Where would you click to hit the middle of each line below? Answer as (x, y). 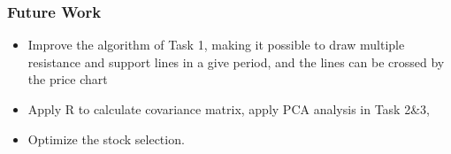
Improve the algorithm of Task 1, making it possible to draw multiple (216, 45)
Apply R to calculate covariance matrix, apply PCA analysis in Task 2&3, (229, 109)
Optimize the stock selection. (106, 139)
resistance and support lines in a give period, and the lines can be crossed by (236, 62)
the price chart (68, 79)
